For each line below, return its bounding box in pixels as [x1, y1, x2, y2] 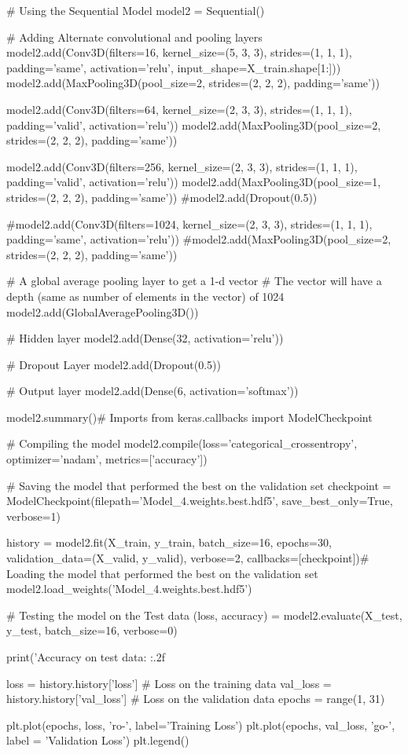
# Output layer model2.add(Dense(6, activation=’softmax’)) [6, 382, 299, 399]
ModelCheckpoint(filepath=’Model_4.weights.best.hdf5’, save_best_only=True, [6, 492, 393, 509]
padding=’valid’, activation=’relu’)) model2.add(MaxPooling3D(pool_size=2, [6, 116, 381, 133]
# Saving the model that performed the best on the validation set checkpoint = [6, 477, 391, 493]
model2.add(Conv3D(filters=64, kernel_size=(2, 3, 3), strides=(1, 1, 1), [6, 101, 352, 117]
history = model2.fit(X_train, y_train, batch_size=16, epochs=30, [6, 534, 332, 551]
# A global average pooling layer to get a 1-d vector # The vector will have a [6, 273, 382, 289]
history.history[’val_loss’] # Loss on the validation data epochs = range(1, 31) [6, 690, 385, 707]
